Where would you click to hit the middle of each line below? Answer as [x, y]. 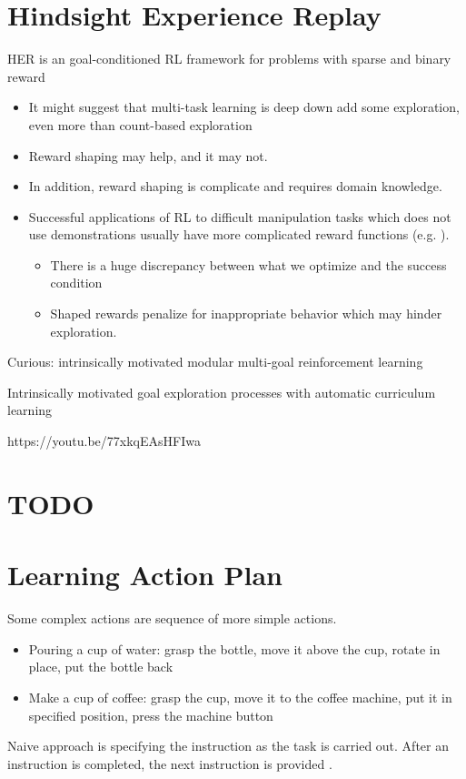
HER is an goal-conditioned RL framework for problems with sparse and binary [229, 59]
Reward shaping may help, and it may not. [148, 155]
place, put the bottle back [101, 667]
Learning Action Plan [145, 575]
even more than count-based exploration [140, 124]
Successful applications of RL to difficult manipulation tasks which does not [240, 216]
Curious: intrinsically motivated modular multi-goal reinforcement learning [215, 362]
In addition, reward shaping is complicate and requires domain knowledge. [235, 186]
